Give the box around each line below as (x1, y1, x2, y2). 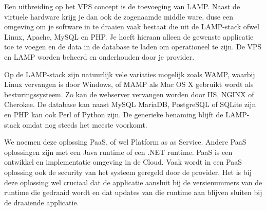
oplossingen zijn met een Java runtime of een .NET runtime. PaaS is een (4, 146, 233, 157)
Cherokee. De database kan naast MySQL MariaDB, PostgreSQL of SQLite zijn (4, 99, 256, 110)
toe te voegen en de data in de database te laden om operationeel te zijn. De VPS (4, 41, 262, 52)
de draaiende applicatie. (4, 197, 79, 207)
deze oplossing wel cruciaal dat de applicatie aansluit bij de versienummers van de (4, 177, 262, 187)
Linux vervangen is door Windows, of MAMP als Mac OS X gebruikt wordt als (4, 79, 254, 90)
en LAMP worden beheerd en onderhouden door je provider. (4, 51, 195, 62)
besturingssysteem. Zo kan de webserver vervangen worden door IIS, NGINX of (4, 89, 254, 99)
